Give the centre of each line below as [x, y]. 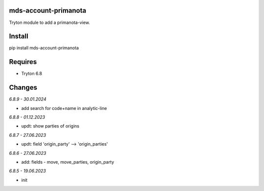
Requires [23, 62]
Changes [23, 88]
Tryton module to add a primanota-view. [50, 22]
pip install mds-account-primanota [44, 48]
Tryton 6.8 [32, 74]
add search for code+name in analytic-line [64, 108]
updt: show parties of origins [50, 126]
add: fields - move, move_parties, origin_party [68, 162]
